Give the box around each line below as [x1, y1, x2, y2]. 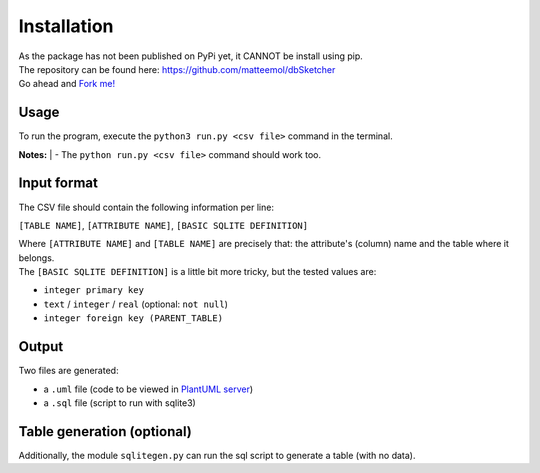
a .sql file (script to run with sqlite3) [43, 396, 197, 409]
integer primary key [43, 285, 145, 296]
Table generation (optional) [18, 423, 192, 440]
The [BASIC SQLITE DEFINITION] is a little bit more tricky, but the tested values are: [18, 266, 377, 278]
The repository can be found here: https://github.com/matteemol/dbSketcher [18, 63, 336, 75]
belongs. [18, 251, 55, 264]
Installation [18, 15, 114, 37]
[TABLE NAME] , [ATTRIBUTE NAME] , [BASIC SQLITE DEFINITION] [18, 219, 309, 231]
